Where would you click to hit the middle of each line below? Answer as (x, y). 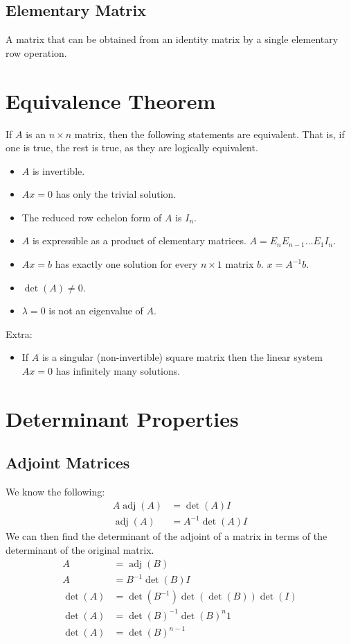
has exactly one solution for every (126, 264)
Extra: (19, 333)
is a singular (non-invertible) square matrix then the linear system (182, 357)
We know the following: (55, 492)
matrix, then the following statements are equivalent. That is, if (209, 134)
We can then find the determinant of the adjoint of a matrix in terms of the (166, 536)
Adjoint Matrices (68, 463)
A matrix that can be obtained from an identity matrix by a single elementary (172, 39)
